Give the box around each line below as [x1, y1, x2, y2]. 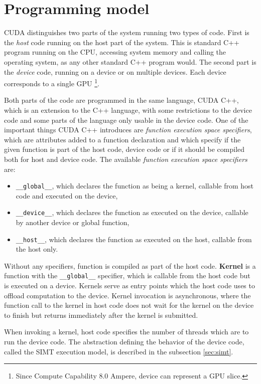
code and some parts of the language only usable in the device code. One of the [4, 114, 248, 125]
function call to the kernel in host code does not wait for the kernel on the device [4, 300, 254, 310]
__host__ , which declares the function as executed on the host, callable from [16, 234, 252, 244]
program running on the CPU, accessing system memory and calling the [4, 47, 226, 57]
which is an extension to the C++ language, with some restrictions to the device [4, 104, 252, 115]
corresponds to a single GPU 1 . [4, 77, 100, 88]
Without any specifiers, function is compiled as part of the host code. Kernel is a [4, 260, 256, 271]
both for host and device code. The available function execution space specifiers [4, 153, 247, 164]
